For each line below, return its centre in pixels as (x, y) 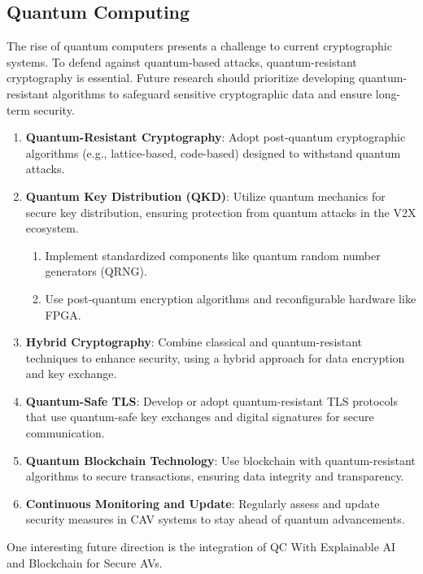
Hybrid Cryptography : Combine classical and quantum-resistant (194, 342)
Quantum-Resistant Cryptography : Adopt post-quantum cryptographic (216, 137)
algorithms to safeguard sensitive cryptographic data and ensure (212, 93)
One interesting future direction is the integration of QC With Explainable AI (201, 547)
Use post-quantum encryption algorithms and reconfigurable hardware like (231, 298)
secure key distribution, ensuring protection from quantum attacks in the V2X (221, 212)
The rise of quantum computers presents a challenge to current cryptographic (199, 46)
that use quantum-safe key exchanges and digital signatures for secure (200, 417)
